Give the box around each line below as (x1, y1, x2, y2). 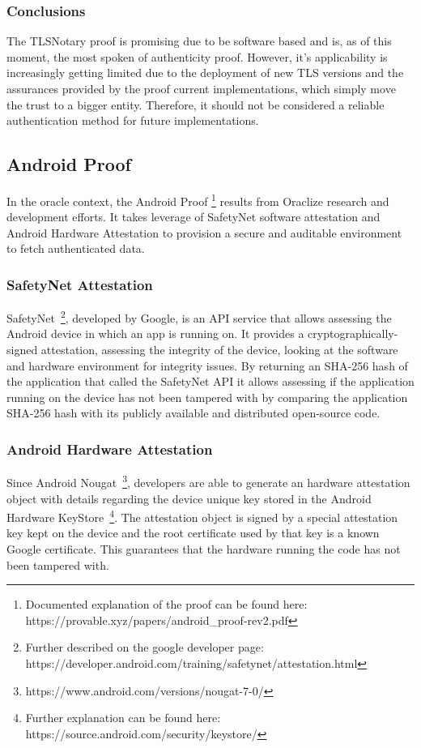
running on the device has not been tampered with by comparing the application (6, 388, 408, 405)
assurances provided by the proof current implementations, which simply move (6, 80, 396, 96)
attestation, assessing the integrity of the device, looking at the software (40, 341, 398, 358)
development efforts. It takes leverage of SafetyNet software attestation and (6, 208, 381, 225)
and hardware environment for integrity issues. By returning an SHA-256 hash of (6, 357, 408, 374)
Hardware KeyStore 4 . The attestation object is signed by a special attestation (6, 507, 398, 525)
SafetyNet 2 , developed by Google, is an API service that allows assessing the (6, 307, 392, 326)
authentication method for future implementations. (6, 112, 259, 129)
